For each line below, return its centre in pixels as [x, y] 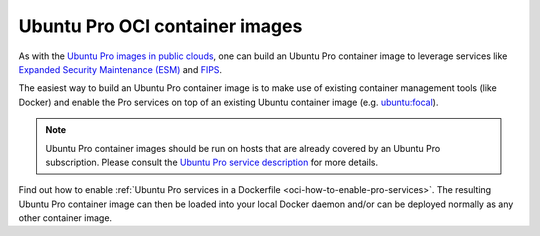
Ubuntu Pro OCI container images [160, 26]
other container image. [65, 218]
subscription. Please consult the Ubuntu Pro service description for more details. [212, 162]
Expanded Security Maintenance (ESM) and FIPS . [120, 69]
